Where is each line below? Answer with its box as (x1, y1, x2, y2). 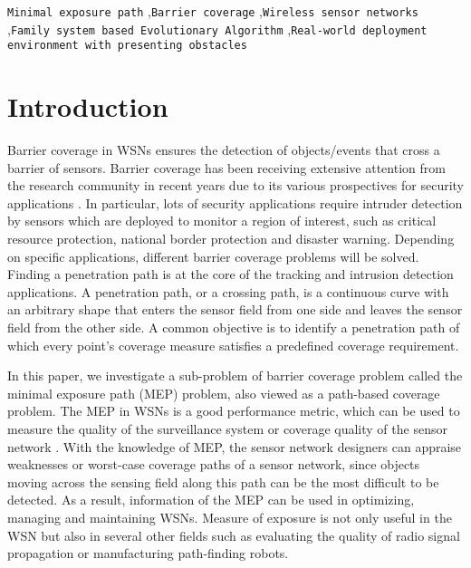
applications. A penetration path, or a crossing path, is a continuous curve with (7, 282, 449, 301)
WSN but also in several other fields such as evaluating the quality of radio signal (7, 525, 460, 544)
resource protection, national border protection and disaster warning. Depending (7, 229, 455, 248)
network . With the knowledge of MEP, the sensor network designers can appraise (7, 437, 462, 456)
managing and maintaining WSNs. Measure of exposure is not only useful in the (7, 507, 452, 526)
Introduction (7, 88, 168, 125)
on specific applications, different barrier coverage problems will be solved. (7, 246, 419, 265)
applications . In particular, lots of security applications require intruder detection (7, 193, 463, 212)
